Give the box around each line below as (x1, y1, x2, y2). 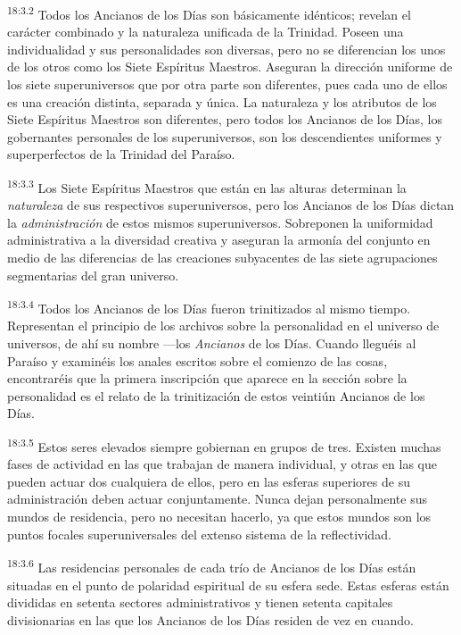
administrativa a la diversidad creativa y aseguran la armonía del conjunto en (7, 230, 431, 249)
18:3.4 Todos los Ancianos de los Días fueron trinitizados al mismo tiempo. (7, 297, 411, 317)
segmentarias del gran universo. (7, 265, 179, 284)
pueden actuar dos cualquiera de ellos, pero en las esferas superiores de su (7, 472, 410, 490)
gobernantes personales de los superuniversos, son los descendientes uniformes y (7, 127, 442, 146)
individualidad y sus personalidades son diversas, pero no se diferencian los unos (7, 39, 446, 58)
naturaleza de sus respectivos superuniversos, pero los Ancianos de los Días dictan (7, 196, 455, 214)
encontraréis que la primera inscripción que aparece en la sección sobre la (7, 369, 407, 388)
